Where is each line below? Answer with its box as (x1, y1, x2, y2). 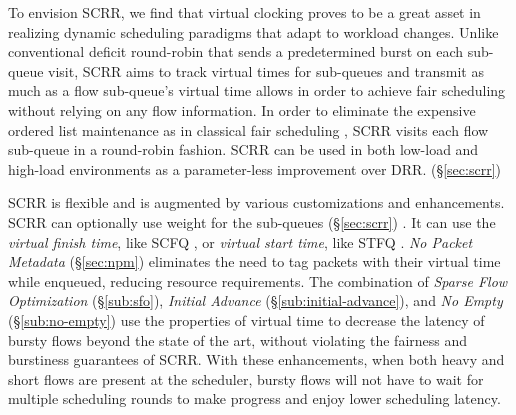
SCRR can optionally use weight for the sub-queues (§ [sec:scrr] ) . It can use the (8, 211, 496, 232)
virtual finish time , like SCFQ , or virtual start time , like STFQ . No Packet (8, 231, 473, 252)
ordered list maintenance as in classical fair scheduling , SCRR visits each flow (8, 119, 489, 140)
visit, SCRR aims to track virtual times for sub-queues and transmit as (48, 60, 484, 81)
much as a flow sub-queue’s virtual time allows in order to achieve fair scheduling (8, 80, 506, 101)
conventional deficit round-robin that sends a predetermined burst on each (8, 41, 464, 62)
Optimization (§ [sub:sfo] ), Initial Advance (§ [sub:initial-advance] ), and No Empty (8, 290, 503, 311)
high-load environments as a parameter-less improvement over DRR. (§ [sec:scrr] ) (8, 158, 501, 179)
